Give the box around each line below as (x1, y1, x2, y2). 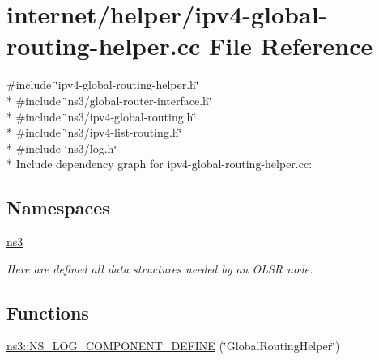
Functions (6, 299, 89, 324)
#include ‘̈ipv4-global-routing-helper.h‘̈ (6, 76, 199, 93)
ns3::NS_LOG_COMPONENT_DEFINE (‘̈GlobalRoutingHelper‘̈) (6, 337, 340, 354)
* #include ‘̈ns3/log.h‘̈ (6, 139, 117, 156)
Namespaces (6, 195, 110, 220)
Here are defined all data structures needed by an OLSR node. (6, 260, 313, 277)
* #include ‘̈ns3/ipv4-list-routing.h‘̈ (6, 124, 182, 141)
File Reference (209, 29, 373, 62)
